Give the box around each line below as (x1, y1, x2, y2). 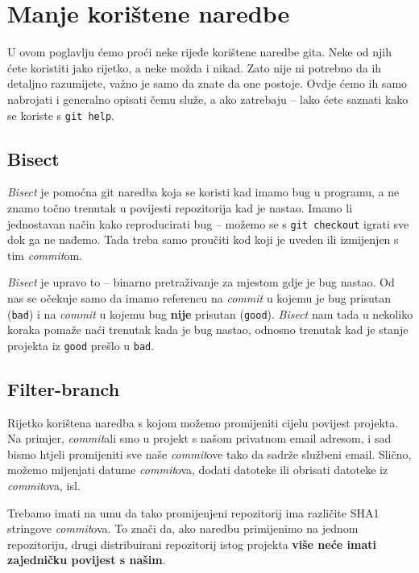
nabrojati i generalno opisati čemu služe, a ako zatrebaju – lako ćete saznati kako (7, 90, 409, 107)
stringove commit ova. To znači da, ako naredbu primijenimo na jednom (7, 520, 359, 537)
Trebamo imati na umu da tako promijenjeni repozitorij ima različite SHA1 (7, 504, 380, 521)
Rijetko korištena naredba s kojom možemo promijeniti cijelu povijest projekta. (7, 414, 399, 431)
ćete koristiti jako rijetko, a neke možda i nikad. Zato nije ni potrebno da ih (7, 59, 382, 76)
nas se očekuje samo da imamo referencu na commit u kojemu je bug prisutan (7, 289, 392, 306)
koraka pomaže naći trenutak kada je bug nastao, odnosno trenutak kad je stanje (7, 321, 409, 338)
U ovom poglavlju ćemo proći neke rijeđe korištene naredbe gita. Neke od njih (7, 43, 392, 60)
